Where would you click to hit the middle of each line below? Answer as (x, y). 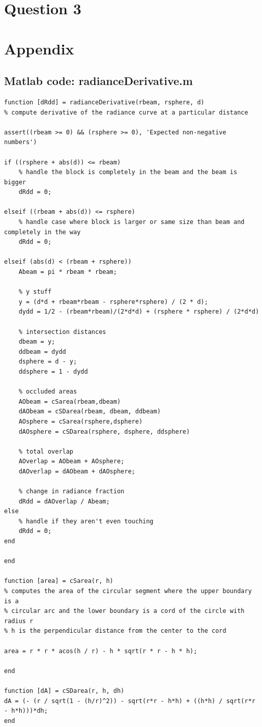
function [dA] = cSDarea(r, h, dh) (64, 691)
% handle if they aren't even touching (86, 521)
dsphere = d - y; (48, 362)
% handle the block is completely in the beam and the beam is (128, 172)
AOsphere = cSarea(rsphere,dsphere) (81, 421)
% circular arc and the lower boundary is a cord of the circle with (124, 611)
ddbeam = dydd (42, 352)
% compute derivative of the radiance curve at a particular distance (126, 112)
